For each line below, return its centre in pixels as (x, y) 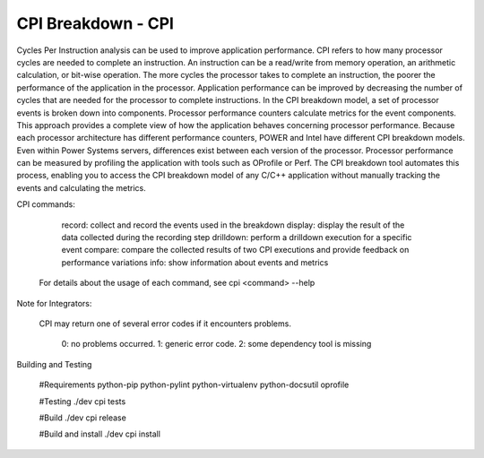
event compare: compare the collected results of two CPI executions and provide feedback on (235, 250)
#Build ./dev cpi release (83, 418)
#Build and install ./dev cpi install (100, 434)
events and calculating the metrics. (82, 187)
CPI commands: (46, 204)
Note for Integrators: (54, 303)
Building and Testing (54, 364)
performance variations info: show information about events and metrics (195, 262)
